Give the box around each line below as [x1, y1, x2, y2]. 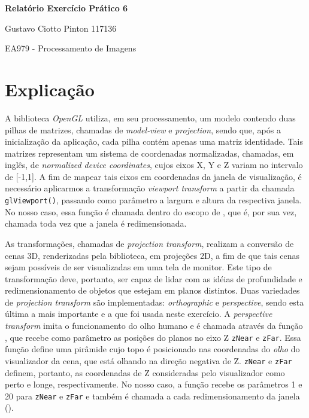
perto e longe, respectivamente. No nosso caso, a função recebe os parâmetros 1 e [5, 378, 302, 390]
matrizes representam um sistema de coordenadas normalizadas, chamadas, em [5, 147, 294, 159]
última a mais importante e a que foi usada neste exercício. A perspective [5, 307, 272, 320]
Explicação [5, 77, 95, 101]
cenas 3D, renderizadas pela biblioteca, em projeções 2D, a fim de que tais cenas [5, 249, 299, 261]
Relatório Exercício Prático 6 [5, 2, 128, 14]
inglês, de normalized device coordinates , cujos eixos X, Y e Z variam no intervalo [5, 158, 303, 171]
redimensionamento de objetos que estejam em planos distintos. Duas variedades [5, 284, 300, 297]
